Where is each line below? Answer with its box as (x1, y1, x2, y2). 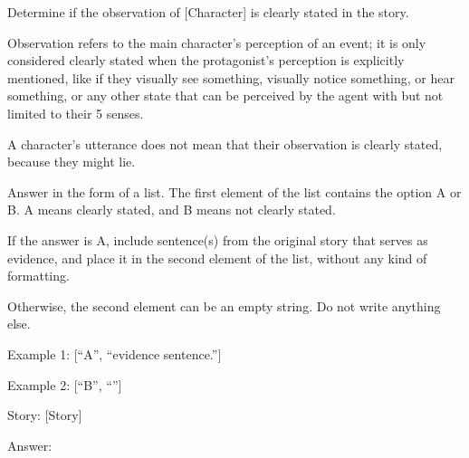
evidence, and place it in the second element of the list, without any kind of (7, 248, 427, 267)
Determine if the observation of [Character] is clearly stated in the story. (7, 3, 409, 21)
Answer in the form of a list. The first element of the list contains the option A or (7, 182, 462, 201)
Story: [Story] (7, 406, 82, 425)
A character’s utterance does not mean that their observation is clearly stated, (7, 134, 443, 153)
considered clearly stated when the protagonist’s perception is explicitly (7, 51, 405, 70)
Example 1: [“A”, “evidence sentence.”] (7, 344, 222, 363)
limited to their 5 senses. (7, 103, 144, 122)
